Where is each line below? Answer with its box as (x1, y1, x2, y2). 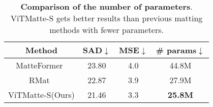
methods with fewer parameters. (49, 24, 164, 35)
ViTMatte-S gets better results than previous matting (10, 12, 203, 24)
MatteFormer (16, 59, 63, 71)
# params (156, 44, 197, 56)
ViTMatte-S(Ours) (8, 89, 75, 100)
